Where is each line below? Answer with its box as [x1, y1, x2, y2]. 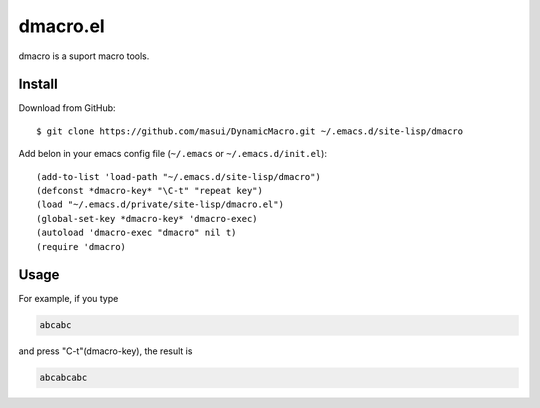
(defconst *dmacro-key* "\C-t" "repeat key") [36, 185, 264, 197]
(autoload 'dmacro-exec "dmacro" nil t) [36, 227, 237, 239]
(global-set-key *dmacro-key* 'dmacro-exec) [36, 213, 259, 224]
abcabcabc [39, 372, 88, 384]
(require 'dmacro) [36, 241, 127, 252]
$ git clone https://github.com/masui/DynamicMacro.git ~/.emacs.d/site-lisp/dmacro [36, 125, 464, 137]
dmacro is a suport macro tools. [18, 50, 150, 62]
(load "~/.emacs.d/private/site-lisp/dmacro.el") [36, 199, 285, 210]
